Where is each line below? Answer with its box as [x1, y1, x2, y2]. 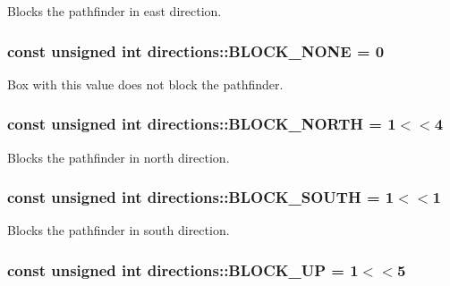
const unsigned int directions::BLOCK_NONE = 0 [7, 39, 385, 62]
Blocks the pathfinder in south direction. [7, 221, 230, 240]
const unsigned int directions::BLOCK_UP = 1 [7, 258, 359, 281]
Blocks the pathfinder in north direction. [7, 147, 230, 166]
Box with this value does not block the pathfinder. [7, 74, 284, 93]
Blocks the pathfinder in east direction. [7, 2, 222, 20]
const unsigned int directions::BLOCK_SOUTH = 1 [7, 186, 395, 208]
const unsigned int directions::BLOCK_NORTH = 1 [7, 113, 396, 135]
